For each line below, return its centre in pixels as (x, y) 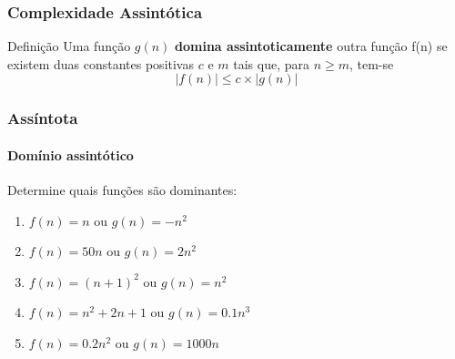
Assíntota (43, 118)
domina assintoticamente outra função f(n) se (311, 46)
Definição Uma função (69, 46)
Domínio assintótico (71, 154)
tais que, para (271, 63)
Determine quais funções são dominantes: (122, 190)
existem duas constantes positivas (101, 63)
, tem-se (371, 63)
